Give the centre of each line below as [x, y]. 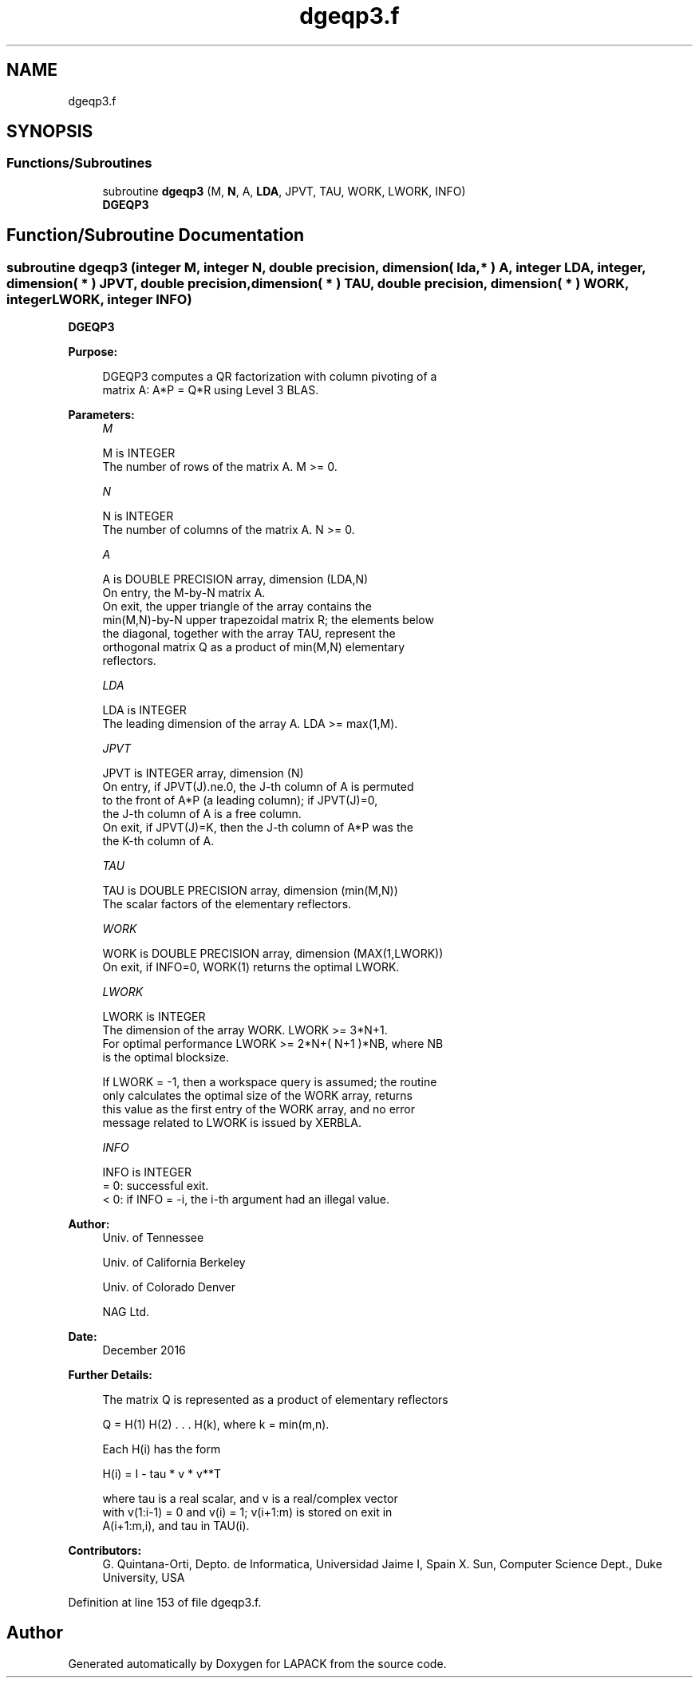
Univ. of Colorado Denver [169, 1287]
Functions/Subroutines [79, 163]
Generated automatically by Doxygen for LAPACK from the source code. [257, 1663]
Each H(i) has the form [162, 1449]
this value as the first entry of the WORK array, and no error [259, 1109]
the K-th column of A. [158, 841]
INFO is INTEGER [147, 1172]
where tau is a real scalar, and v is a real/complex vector [250, 1499]
